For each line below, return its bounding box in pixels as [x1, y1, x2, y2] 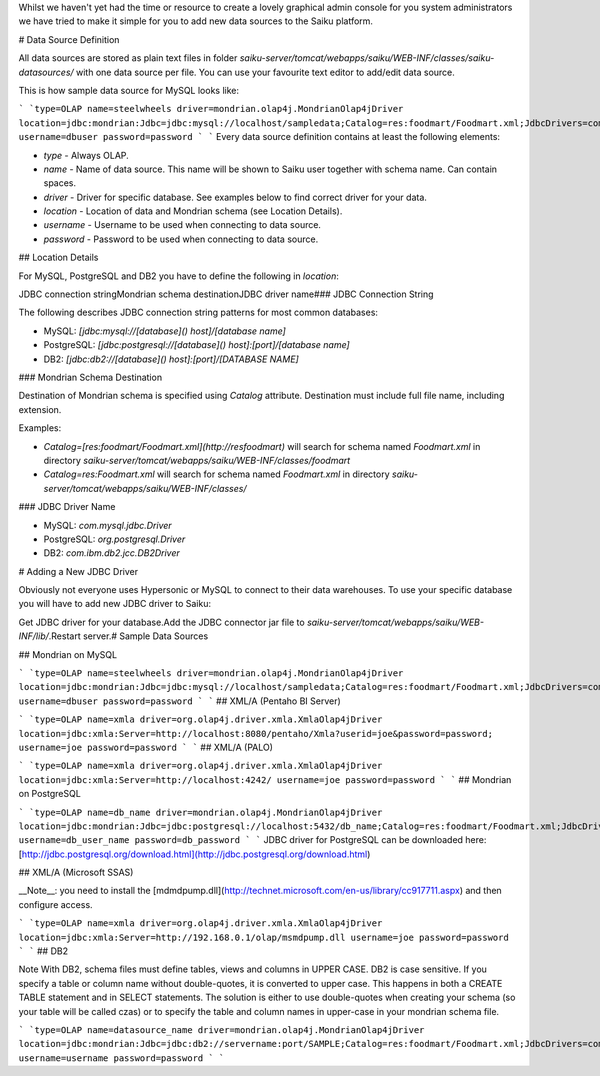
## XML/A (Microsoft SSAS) [18, 866, 134, 879]
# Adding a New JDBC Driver [18, 565, 139, 577]
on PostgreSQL [18, 788, 82, 800]
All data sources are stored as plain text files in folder [18, 52, 238, 64]
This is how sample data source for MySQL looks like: [18, 84, 240, 96]
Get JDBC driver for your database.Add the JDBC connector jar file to [18, 616, 305, 628]
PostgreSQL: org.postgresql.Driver [43, 533, 186, 545]
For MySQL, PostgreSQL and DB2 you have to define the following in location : [18, 270, 339, 282]
